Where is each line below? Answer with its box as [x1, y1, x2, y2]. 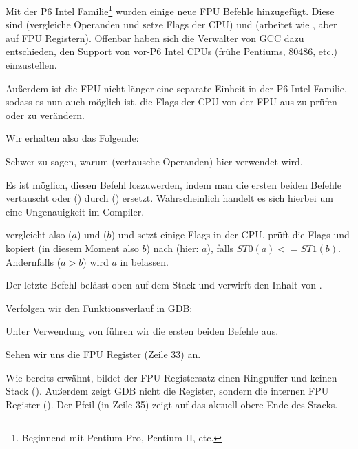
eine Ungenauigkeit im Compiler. [6, 204, 145, 218]
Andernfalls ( [6, 254, 61, 269]
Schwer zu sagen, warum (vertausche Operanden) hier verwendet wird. [6, 154, 303, 168]
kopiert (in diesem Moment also [6, 240, 139, 255]
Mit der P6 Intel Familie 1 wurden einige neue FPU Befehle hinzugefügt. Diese [6, 2, 335, 18]
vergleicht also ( [6, 227, 72, 242]
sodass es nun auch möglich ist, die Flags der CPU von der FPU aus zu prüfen [6, 94, 337, 109]
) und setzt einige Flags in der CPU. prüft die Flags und [111, 227, 350, 242]
